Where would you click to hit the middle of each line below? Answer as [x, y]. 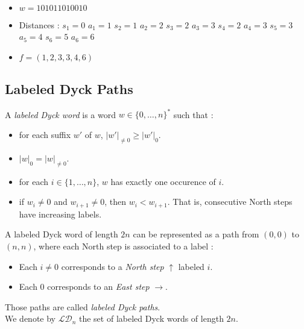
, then [116, 202]
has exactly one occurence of [163, 181]
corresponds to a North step [112, 266]
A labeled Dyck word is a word [61, 114]
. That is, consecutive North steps [230, 202]
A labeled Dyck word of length [62, 234]
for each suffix [45, 135]
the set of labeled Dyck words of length [151, 318]
